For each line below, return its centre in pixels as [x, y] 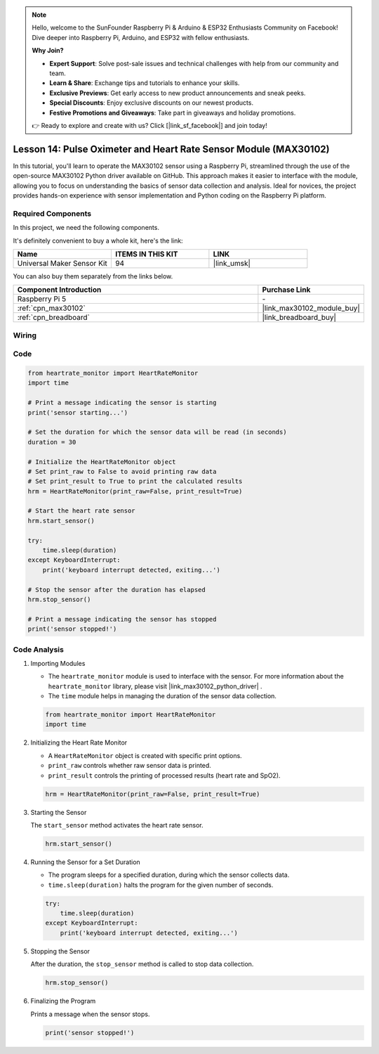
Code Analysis [39, 649]
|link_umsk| [232, 263]
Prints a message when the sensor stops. [90, 1014]
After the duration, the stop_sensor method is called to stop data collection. [142, 964]
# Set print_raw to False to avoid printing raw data [122, 471]
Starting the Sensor [59, 812]
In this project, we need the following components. [86, 228]
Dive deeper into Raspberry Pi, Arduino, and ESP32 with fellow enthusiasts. [141, 37]
